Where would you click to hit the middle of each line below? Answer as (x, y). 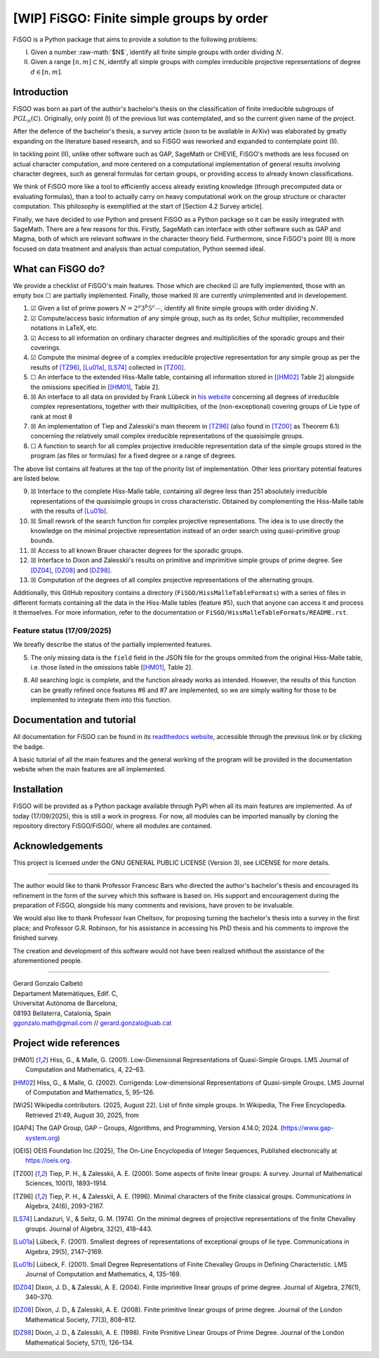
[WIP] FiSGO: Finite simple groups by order (140, 18)
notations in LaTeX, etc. (64, 328)
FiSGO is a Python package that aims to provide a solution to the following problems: (135, 39)
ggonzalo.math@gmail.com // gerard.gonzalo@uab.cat (92, 1023)
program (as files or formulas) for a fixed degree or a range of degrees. (133, 456)
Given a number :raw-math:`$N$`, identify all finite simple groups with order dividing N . (157, 52)
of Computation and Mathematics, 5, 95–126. (90, 1092)
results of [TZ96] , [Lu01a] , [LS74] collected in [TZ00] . (108, 367)
